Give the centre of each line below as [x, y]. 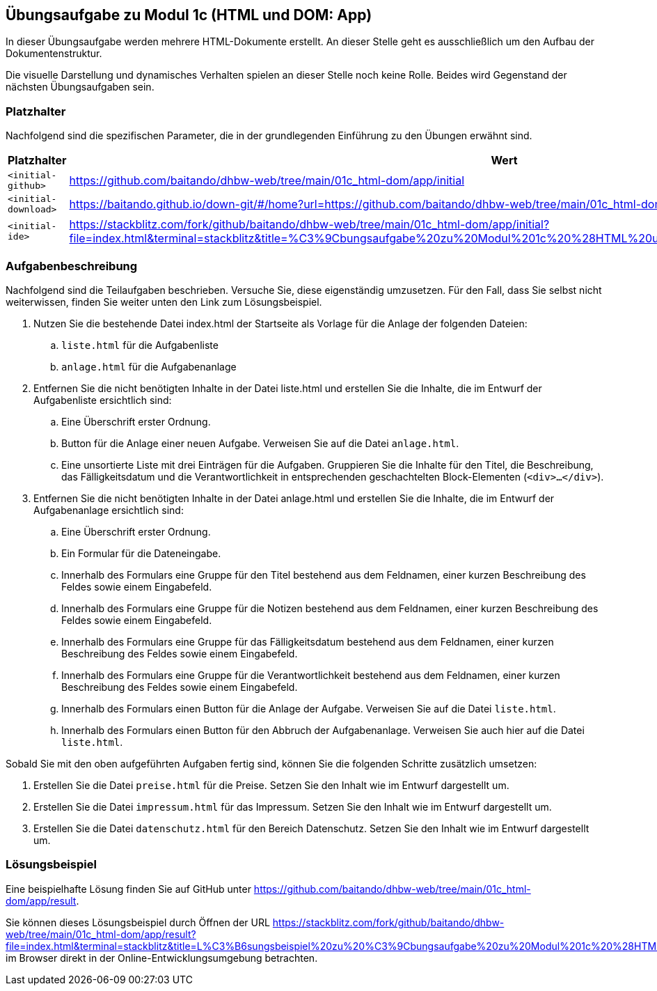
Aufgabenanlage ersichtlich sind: [109, 510]
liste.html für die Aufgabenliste [140, 345]
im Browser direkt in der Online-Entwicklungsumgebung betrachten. [162, 958]
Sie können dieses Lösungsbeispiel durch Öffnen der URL [138, 922]
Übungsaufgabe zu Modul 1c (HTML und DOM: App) [189, 15]
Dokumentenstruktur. [54, 54]
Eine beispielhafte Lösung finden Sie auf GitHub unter [128, 889]
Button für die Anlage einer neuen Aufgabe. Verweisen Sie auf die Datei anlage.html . [260, 443]
